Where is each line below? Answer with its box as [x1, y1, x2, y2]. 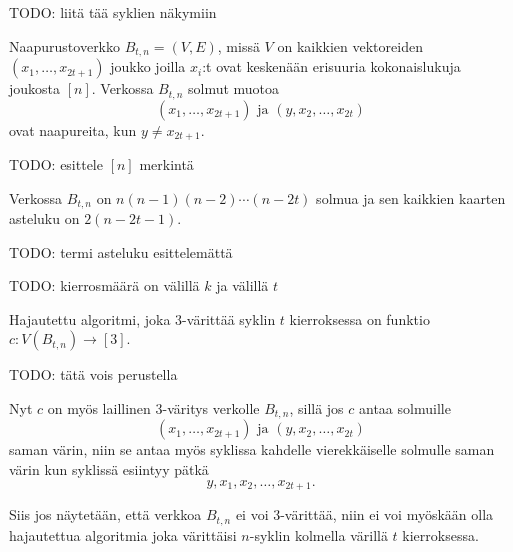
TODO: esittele [9, 153, 103, 174]
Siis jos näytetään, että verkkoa [9, 504, 202, 525]
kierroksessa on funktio [289, 308, 430, 329]
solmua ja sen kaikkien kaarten [316, 187, 506, 208]
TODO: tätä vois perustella [9, 364, 178, 385]
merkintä [139, 153, 194, 174]
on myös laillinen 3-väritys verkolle [47, 397, 260, 418]
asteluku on [9, 208, 80, 228]
